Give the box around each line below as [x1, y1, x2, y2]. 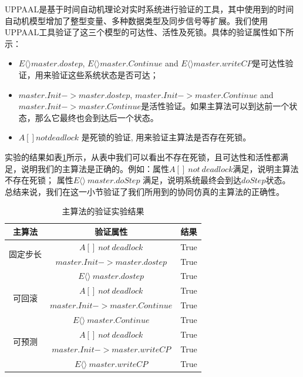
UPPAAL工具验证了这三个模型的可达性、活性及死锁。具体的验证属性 [5, 26, 270, 38]
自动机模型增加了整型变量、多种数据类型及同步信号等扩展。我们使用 [5, 14, 268, 26]
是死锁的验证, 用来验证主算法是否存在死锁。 [81, 131, 251, 143]
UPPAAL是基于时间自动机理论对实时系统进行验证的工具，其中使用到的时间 [5, 3, 294, 15]
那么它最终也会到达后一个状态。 [35, 111, 159, 123]
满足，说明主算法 [233, 162, 299, 174]
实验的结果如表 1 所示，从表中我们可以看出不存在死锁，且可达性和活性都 [5, 150, 280, 163]
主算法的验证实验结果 [62, 205, 144, 217]
